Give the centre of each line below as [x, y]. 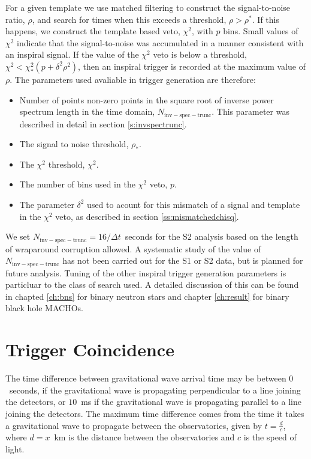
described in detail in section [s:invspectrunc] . [103, 123]
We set [18, 236]
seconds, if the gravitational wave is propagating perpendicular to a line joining [155, 390]
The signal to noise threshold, [74, 144]
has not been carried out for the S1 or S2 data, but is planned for [183, 260]
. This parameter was [250, 111]
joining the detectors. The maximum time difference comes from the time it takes [155, 413]
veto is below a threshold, [200, 54]
